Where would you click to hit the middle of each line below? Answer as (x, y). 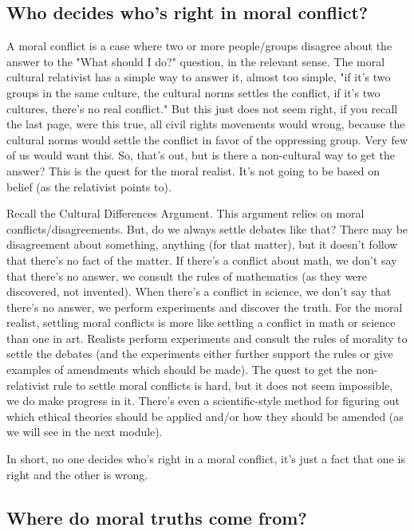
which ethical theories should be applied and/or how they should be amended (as (205, 416)
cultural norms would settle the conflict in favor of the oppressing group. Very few (207, 139)
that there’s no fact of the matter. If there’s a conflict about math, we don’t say (202, 260)
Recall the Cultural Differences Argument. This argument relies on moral (185, 213)
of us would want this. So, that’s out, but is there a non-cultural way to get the (201, 155)
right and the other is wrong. (77, 474)
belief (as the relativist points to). (89, 186)
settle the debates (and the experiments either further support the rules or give (200, 354)
